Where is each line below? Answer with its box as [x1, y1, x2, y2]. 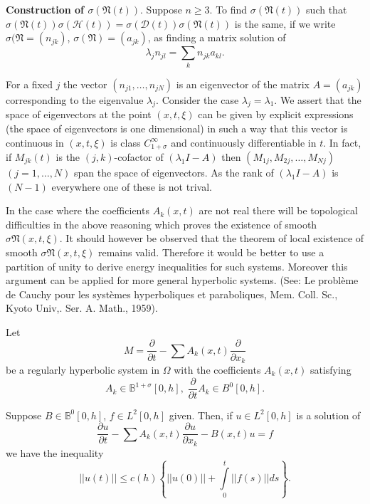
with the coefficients [174, 362, 261, 377]
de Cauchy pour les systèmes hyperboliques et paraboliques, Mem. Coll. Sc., [6, 286, 338, 301]
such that [306, 2, 347, 16]
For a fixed [6, 76, 53, 91]
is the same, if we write [234, 16, 336, 31]
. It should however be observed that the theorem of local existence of [59, 231, 364, 246]
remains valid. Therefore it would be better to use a [97, 244, 324, 259]
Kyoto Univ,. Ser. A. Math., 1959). [6, 300, 158, 315]
